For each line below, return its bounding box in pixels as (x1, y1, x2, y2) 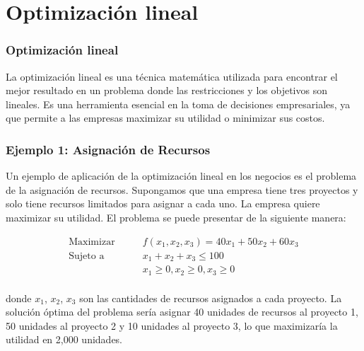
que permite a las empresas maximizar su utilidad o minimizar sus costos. (6, 110, 325, 125)
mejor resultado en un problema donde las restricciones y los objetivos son (6, 83, 327, 98)
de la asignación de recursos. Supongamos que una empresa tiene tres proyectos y (6, 182, 358, 197)
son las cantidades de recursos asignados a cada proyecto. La (79, 290, 342, 305)
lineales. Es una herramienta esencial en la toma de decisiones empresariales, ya (6, 96, 351, 111)
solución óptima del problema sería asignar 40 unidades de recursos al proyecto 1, (6, 304, 358, 319)
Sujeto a (69, 251, 105, 261)
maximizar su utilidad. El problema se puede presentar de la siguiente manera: (6, 209, 346, 224)
